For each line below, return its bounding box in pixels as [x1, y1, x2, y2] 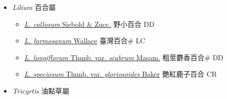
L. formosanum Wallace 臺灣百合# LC [24, 35, 145, 46]
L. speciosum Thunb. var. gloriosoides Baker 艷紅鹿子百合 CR [24, 69, 217, 79]
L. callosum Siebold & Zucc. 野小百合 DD [24, 18, 154, 29]
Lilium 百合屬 [12, 2, 56, 12]
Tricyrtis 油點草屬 [12, 85, 69, 96]
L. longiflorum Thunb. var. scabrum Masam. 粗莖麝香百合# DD [24, 52, 223, 62]
